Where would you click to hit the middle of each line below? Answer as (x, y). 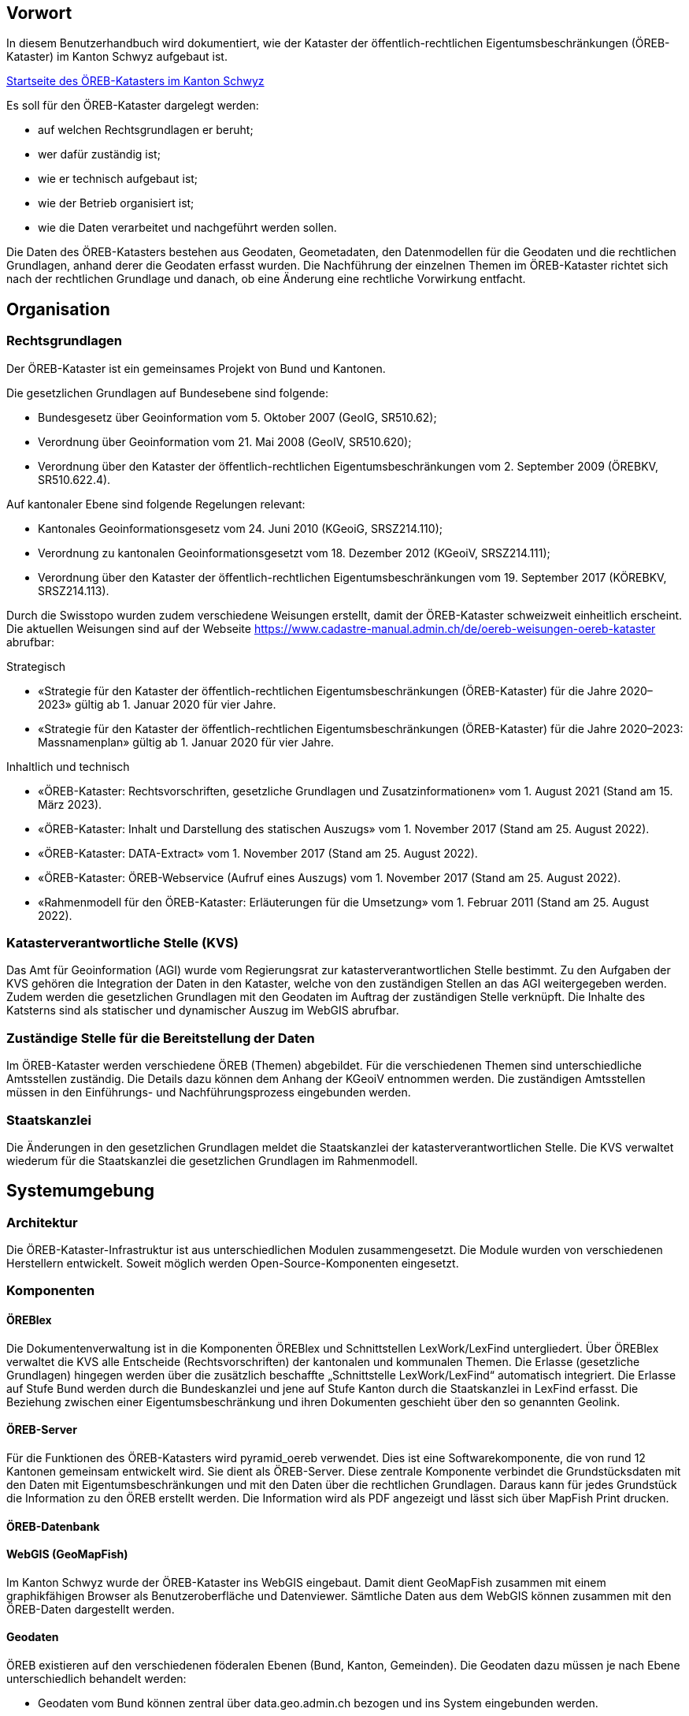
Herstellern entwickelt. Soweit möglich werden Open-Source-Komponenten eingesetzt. (233, 1264)
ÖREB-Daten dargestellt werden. (91, 1609)
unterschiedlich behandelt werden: (96, 1678)
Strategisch (36, 666)
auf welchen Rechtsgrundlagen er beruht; (146, 130)
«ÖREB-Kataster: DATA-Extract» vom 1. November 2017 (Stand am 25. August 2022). (258, 853)
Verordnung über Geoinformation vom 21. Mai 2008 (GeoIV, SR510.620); (225, 441)
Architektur (42, 1222)
